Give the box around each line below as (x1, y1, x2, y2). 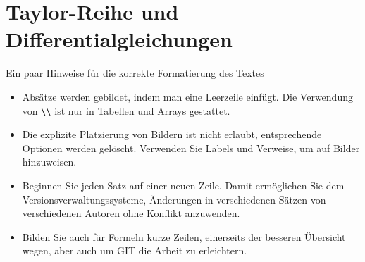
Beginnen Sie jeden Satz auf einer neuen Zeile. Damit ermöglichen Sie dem (22, 177, 345, 192)
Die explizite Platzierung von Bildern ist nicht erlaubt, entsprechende (22, 127, 322, 142)
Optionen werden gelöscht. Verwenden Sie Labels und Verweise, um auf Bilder (22, 140, 360, 155)
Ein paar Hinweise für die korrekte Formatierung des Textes (6, 65, 264, 80)
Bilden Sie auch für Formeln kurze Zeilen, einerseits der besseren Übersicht (22, 229, 346, 244)
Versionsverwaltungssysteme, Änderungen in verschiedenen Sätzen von (22, 192, 326, 206)
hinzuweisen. (22, 154, 77, 169)
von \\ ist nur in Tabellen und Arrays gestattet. (22, 103, 230, 118)
